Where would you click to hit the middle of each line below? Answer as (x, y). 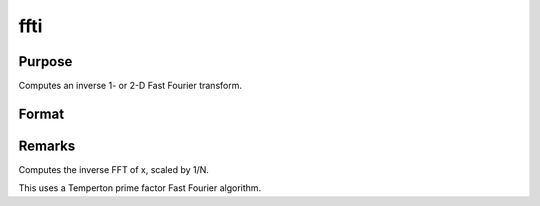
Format (41, 113)
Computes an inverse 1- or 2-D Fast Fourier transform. (130, 86)
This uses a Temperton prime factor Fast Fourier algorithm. (140, 188)
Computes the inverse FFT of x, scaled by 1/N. (114, 169)
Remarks (47, 145)
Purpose (45, 61)
